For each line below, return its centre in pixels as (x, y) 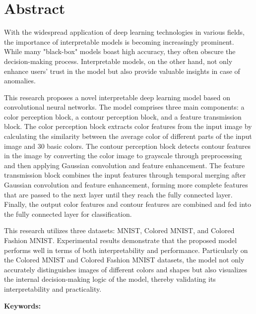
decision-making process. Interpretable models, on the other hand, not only (118, 61)
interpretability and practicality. (53, 288)
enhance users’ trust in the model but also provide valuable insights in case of (122, 71)
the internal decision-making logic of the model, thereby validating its (110, 279)
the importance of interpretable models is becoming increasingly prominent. (119, 41)
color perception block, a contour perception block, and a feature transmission (123, 116)
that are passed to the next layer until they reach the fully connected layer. (118, 194)
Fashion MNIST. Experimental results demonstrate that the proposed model (121, 240)
